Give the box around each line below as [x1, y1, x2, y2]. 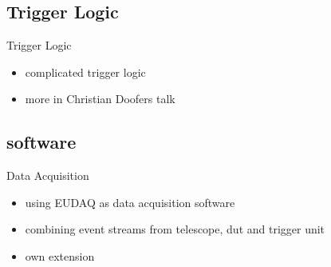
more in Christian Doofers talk [25, 90, 175, 107]
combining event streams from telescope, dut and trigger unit [25, 221, 325, 237]
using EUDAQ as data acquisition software [25, 193, 235, 210]
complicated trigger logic [25, 63, 146, 80]
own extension [25, 247, 95, 264]
